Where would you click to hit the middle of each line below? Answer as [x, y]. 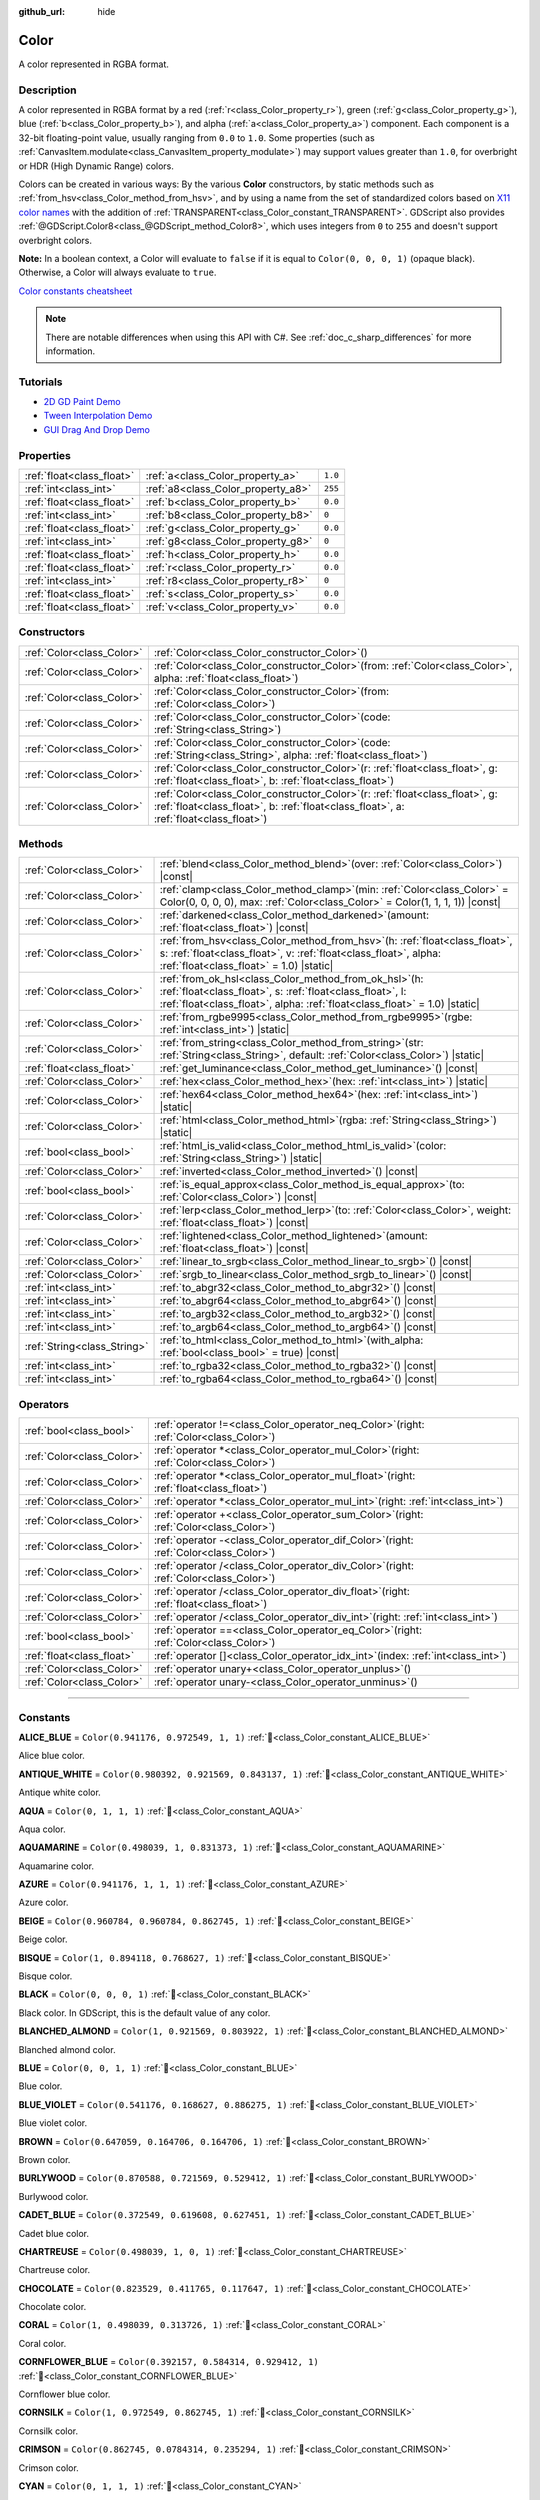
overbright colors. [55, 240]
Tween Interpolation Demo [98, 416]
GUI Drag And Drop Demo [96, 429]
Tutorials [41, 382]
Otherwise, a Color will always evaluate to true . [117, 272]
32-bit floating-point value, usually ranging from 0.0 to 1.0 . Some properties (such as [196, 137]
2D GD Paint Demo [82, 402]
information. [70, 351]
